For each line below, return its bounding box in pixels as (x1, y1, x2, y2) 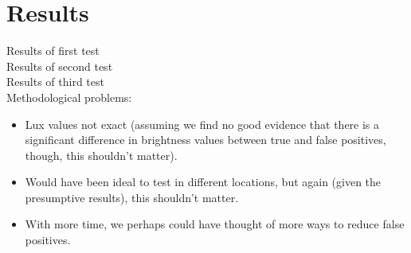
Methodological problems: (6, 88, 132, 105)
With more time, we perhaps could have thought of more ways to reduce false (25, 216, 405, 232)
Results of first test (6, 42, 100, 59)
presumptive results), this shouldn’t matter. (25, 189, 239, 205)
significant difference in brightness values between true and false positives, (25, 131, 386, 148)
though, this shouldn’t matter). (25, 146, 178, 163)
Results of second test (6, 57, 113, 74)
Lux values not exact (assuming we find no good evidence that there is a (25, 115, 380, 132)
